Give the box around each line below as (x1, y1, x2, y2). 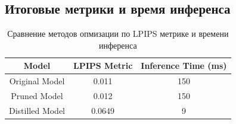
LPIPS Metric (73, 59, 133, 72)
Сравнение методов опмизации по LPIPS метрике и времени (7, 27, 229, 40)
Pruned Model (11, 90, 63, 102)
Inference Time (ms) (141, 59, 227, 72)
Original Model (9, 75, 65, 87)
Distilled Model (9, 104, 66, 116)
